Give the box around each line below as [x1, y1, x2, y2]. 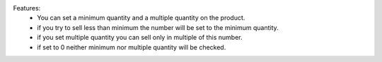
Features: [13, 4, 41, 12]
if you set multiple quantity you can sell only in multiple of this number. [37, 33, 243, 42]
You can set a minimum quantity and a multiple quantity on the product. [37, 14, 245, 22]
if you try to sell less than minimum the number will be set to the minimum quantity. [37, 23, 279, 31]
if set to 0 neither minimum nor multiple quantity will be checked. [37, 42, 226, 52]
